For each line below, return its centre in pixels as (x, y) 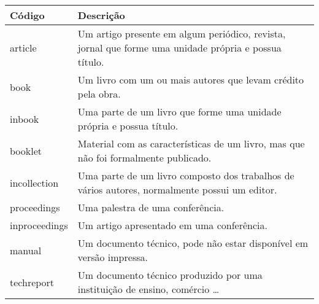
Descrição (101, 15)
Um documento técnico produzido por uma (170, 275)
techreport (32, 282)
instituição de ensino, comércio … (148, 289)
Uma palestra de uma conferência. (151, 207)
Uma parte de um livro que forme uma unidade (179, 111)
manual (26, 250)
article (23, 48)
